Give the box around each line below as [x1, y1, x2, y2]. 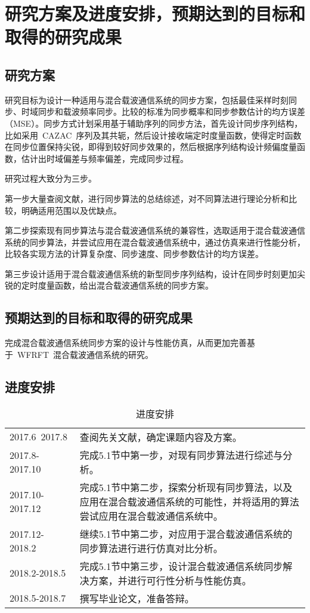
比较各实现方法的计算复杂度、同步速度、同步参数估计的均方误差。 [5, 247, 263, 260]
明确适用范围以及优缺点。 [21, 204, 122, 216]
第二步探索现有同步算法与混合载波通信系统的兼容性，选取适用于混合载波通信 [5, 224, 305, 237]
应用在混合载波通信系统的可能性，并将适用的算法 [79, 494, 299, 508]
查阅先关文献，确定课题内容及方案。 [79, 430, 242, 444]
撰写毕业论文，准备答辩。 [79, 591, 194, 605]
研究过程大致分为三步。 [5, 172, 97, 185]
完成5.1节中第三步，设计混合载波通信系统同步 [79, 559, 283, 573]
